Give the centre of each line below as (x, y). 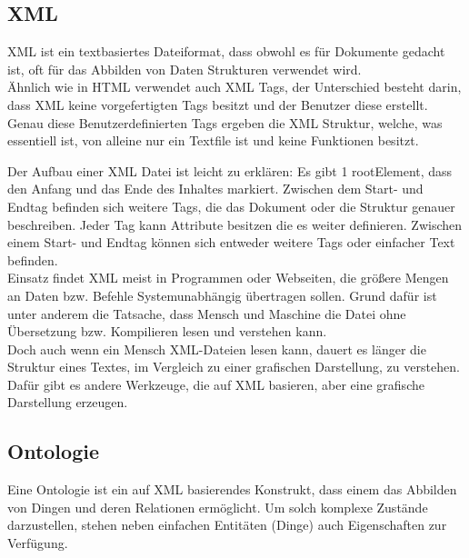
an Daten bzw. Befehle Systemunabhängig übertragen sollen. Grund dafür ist (222, 295)
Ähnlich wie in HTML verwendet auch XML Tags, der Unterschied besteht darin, (234, 87)
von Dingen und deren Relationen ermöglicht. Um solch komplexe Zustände (218, 507)
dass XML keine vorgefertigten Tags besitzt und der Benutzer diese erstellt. (218, 104)
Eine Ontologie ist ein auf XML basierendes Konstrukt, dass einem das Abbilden (232, 489)
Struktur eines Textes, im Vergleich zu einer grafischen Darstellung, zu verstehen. (234, 367)
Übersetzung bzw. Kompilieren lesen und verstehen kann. (167, 331)
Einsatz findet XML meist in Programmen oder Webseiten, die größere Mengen (228, 278)
